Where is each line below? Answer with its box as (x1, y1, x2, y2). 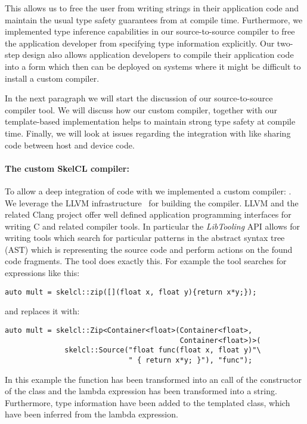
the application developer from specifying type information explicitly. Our (5, 36, 275, 49)
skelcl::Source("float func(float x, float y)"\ (64, 346, 261, 355)
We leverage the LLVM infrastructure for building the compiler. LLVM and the (5, 196, 299, 209)
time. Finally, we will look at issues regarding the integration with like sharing (5, 126, 291, 139)
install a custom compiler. (5, 72, 100, 84)
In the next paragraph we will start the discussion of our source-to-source (5, 92, 273, 104)
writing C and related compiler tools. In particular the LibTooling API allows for (5, 219, 300, 232)
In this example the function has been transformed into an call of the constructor (5, 373, 302, 385)
